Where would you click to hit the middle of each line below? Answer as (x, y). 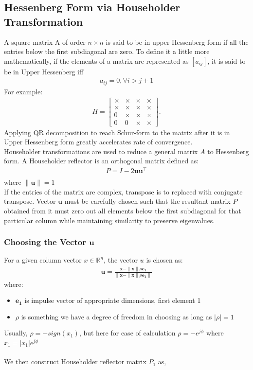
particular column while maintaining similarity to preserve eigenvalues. (109, 220)
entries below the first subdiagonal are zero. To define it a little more (107, 51)
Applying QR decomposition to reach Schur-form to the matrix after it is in (117, 132)
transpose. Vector (30, 201)
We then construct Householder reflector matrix (75, 361)
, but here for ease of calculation (127, 333)
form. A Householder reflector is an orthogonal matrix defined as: (101, 161)
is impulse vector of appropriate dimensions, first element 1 (113, 300)
